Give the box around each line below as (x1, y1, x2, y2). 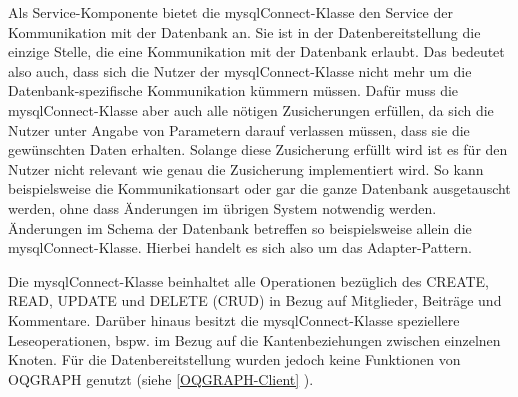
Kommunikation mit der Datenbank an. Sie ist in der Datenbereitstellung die (8, 21, 481, 42)
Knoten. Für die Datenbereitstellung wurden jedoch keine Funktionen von (8, 349, 461, 370)
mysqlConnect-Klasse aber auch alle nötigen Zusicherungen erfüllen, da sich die (8, 99, 494, 120)
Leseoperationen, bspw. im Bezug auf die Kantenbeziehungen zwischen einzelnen (8, 329, 501, 350)
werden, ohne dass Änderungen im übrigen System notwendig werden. (8, 197, 437, 218)
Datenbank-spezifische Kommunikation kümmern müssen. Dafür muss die (8, 80, 459, 101)
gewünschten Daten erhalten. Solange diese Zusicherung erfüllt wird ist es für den (8, 139, 508, 160)
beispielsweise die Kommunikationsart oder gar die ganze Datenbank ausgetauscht (8, 178, 511, 199)
